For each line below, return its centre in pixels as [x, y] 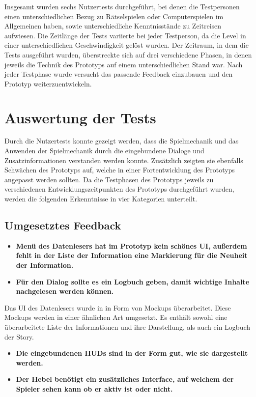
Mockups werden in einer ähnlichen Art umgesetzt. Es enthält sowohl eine [116, 317]
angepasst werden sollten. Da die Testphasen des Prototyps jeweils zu [109, 179]
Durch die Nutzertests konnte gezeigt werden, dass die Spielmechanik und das [122, 141]
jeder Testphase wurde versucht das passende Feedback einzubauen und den [119, 74]
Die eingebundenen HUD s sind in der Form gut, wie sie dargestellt [132, 353]
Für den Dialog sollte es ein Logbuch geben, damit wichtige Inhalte [133, 281]
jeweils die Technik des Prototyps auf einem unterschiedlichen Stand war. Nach [124, 64]
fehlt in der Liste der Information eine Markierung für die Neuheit [132, 255]
